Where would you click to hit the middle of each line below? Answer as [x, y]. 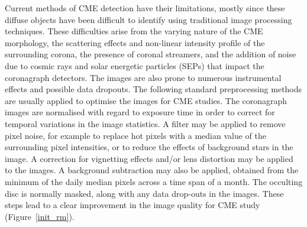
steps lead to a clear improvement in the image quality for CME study [133, 205]
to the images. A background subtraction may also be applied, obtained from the [152, 170]
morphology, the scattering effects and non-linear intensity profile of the [135, 42]
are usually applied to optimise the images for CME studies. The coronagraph [146, 100]
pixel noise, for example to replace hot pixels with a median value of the [135, 135]
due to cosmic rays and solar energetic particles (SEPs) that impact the [135, 65]
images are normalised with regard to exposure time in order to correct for [140, 112]
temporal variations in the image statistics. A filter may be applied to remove [145, 123]
